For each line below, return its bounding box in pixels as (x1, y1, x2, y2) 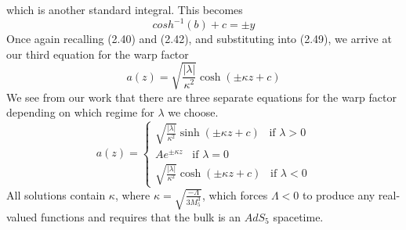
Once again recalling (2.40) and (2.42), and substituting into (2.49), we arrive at (6, 31, 392, 47)
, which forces (201, 186, 268, 203)
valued (6, 209, 38, 225)
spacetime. (273, 209, 324, 225)
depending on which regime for (6, 104, 154, 120)
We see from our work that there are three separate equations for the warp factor (6, 88, 397, 105)
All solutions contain (6, 186, 106, 203)
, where (114, 186, 150, 203)
